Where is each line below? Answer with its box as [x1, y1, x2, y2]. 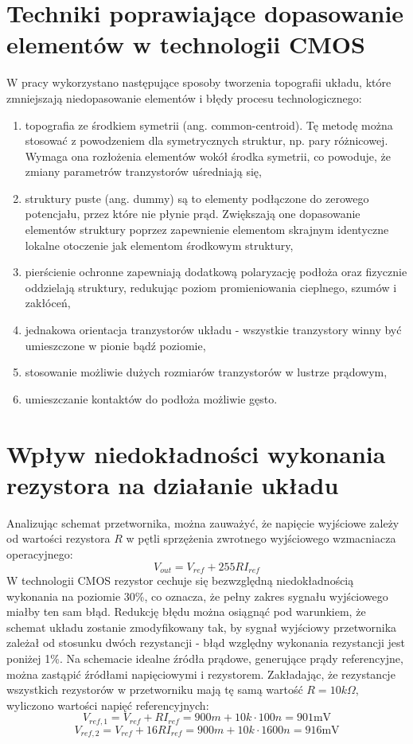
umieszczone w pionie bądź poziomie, [25, 337, 206, 353]
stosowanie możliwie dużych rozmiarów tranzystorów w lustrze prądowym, [25, 364, 388, 380]
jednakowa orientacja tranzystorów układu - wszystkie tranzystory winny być [25, 321, 402, 338]
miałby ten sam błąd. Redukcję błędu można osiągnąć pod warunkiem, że [6, 603, 366, 620]
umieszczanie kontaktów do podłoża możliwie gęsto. [25, 390, 278, 407]
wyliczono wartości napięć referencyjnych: [6, 696, 209, 713]
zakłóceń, [25, 294, 71, 311]
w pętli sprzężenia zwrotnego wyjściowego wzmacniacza [126, 530, 396, 547]
